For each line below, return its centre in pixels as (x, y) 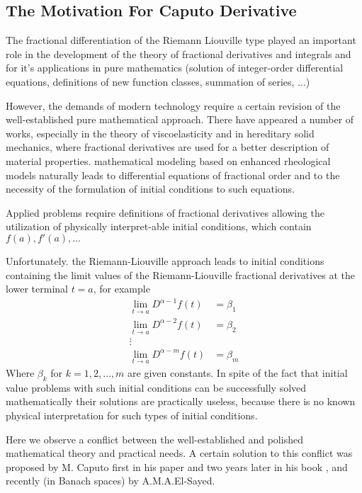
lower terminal (37, 289)
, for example (121, 289)
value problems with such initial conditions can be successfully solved (156, 387)
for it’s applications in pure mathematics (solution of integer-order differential (175, 68)
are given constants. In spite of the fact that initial (238, 372)
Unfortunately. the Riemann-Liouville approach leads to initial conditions (165, 260)
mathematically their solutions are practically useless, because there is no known (181, 401)
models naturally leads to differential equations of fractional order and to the (173, 175)
